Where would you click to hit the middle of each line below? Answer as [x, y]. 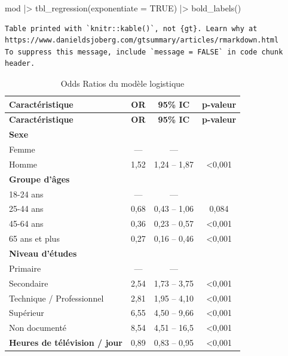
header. [20, 64]
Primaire [25, 268]
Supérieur [27, 313]
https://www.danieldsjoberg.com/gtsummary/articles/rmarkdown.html [142, 40]
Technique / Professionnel [56, 298]
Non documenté [38, 328]
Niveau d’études [43, 253]
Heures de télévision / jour [66, 343]
